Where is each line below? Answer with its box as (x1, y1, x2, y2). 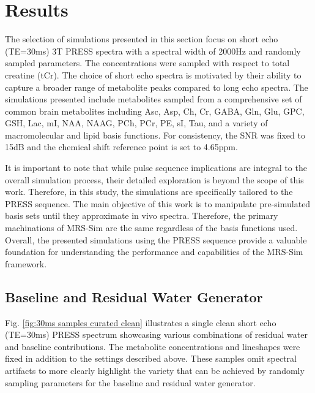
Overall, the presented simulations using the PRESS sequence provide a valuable (5, 233, 307, 246)
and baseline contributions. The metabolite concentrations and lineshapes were (5, 340, 300, 353)
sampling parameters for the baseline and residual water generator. (5, 376, 256, 389)
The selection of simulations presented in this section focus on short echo (5, 32, 278, 45)
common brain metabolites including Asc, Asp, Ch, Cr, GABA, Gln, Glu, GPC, (5, 104, 305, 117)
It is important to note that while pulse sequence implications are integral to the (5, 161, 307, 174)
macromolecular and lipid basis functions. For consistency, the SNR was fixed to (5, 128, 305, 141)
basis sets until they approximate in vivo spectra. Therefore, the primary (5, 209, 278, 222)
